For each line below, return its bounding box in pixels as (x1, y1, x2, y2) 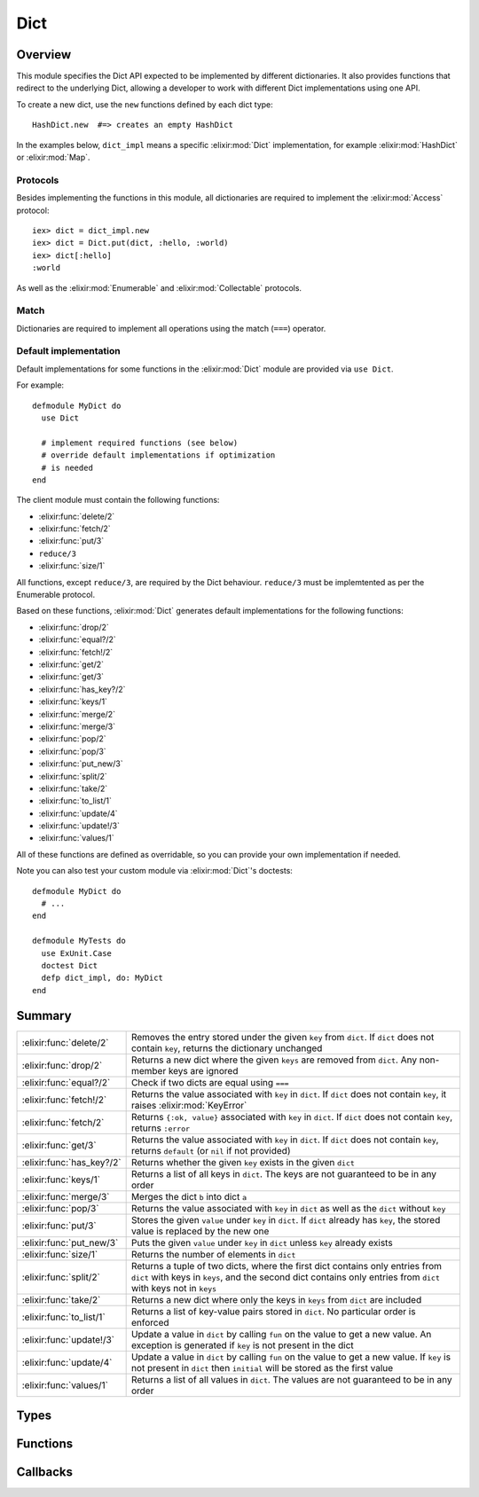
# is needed (41, 462, 93, 473)
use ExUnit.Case (41, 948, 113, 958)
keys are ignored (168, 1064, 239, 1077)
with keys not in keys (130, 1281, 217, 1294)
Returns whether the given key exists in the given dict (130, 1156, 355, 1168)
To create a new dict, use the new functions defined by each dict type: (16, 98, 274, 110)
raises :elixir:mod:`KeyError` (130, 1099, 247, 1111)
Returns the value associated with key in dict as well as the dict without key (130, 1202, 446, 1214)
